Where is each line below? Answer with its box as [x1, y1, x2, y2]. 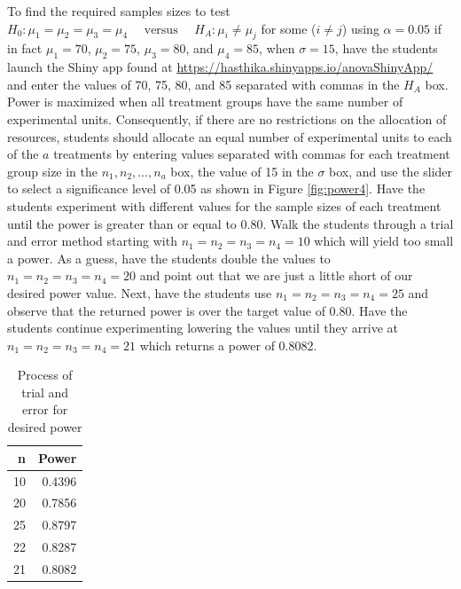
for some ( [261, 19, 316, 37]
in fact [7, 39, 43, 58]
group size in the [7, 161, 98, 180]
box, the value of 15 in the [170, 161, 314, 180]
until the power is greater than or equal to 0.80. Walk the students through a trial [7, 214, 454, 232]
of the [7, 145, 39, 163]
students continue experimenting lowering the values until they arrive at [7, 318, 398, 337]
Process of [17, 365, 73, 384]
